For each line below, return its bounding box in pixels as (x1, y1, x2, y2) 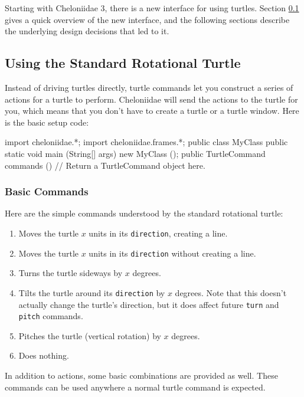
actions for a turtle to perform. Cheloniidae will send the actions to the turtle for (5, 93, 298, 105)
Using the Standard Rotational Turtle (5, 54, 241, 72)
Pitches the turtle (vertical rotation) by (18, 329, 161, 342)
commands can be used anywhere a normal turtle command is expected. (5, 380, 266, 393)
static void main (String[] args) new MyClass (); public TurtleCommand (5, 147, 266, 159)
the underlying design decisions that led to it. (5, 25, 169, 37)
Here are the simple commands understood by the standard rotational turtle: (5, 207, 283, 219)
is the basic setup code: (5, 116, 89, 128)
